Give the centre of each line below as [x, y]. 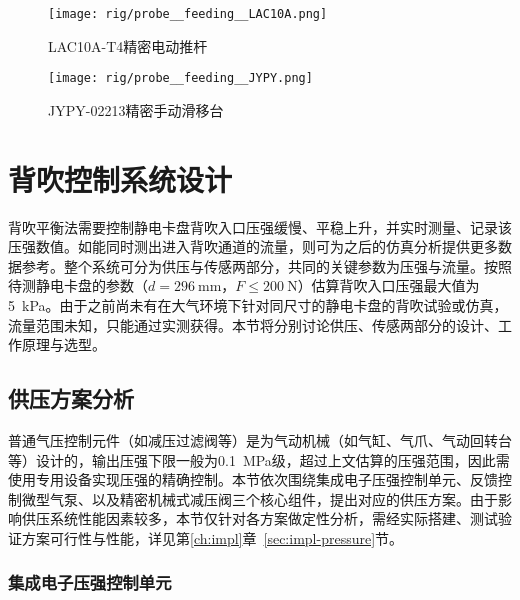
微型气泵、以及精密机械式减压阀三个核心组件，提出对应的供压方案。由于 [259, 498]
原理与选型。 [63, 344]
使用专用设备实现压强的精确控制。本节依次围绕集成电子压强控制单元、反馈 [253, 479]
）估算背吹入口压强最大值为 [388, 285]
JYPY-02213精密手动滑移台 [136, 109]
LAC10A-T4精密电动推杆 [128, 45]
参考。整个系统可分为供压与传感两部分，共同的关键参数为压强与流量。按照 [266, 265]
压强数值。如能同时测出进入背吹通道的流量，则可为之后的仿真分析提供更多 [253, 246]
